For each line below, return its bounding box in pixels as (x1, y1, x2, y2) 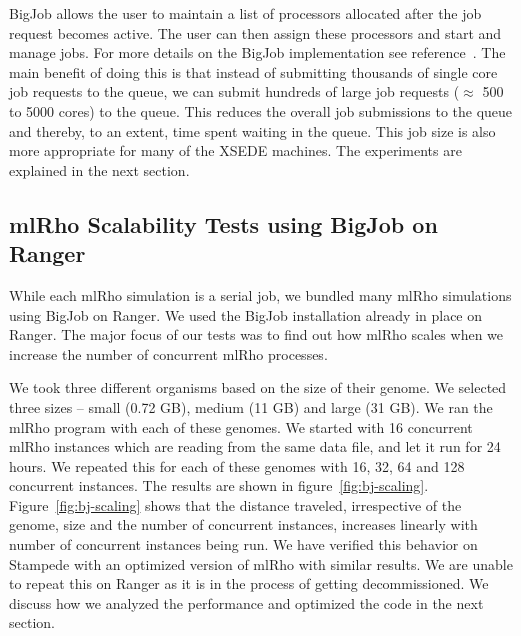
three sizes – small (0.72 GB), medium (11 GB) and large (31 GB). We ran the (9, 396, 493, 417)
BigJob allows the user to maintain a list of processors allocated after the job (9, 3, 482, 23)
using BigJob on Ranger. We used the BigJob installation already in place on (9, 304, 483, 325)
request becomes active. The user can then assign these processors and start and (9, 22, 502, 43)
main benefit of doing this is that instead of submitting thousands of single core (9, 61, 498, 82)
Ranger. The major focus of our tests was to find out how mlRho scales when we (9, 324, 504, 345)
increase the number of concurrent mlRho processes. (9, 343, 328, 364)
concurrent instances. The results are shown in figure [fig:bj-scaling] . (9, 475, 429, 496)
